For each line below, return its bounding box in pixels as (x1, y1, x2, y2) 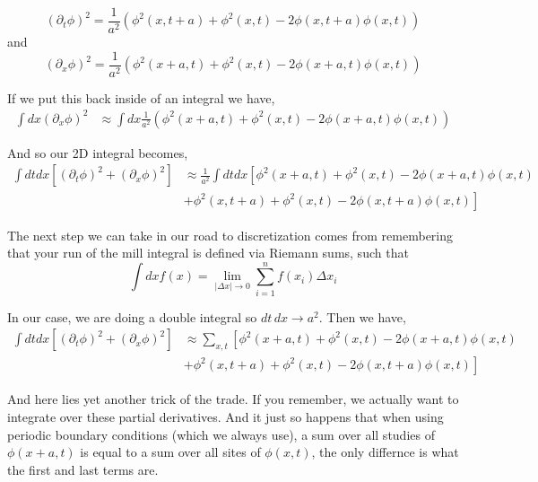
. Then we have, (318, 307, 406, 326)
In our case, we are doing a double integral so (7, 307, 257, 326)
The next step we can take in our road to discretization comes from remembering (7, 225, 454, 244)
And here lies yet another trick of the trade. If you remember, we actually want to (7, 390, 459, 408)
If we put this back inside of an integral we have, (7, 88, 275, 107)
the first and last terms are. (7, 460, 159, 478)
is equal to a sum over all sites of (80, 443, 261, 461)
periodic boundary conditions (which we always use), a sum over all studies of (7, 425, 435, 443)
